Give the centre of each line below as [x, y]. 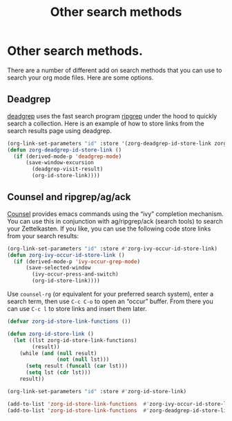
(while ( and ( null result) [58, 353]
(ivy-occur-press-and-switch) [75, 274]
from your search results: [43, 235]
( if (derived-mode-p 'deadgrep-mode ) [68, 156]
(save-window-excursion [60, 163]
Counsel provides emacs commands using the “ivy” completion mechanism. [116, 214]
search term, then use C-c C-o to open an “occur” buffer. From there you [110, 301]
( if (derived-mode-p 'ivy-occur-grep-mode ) [77, 261]
